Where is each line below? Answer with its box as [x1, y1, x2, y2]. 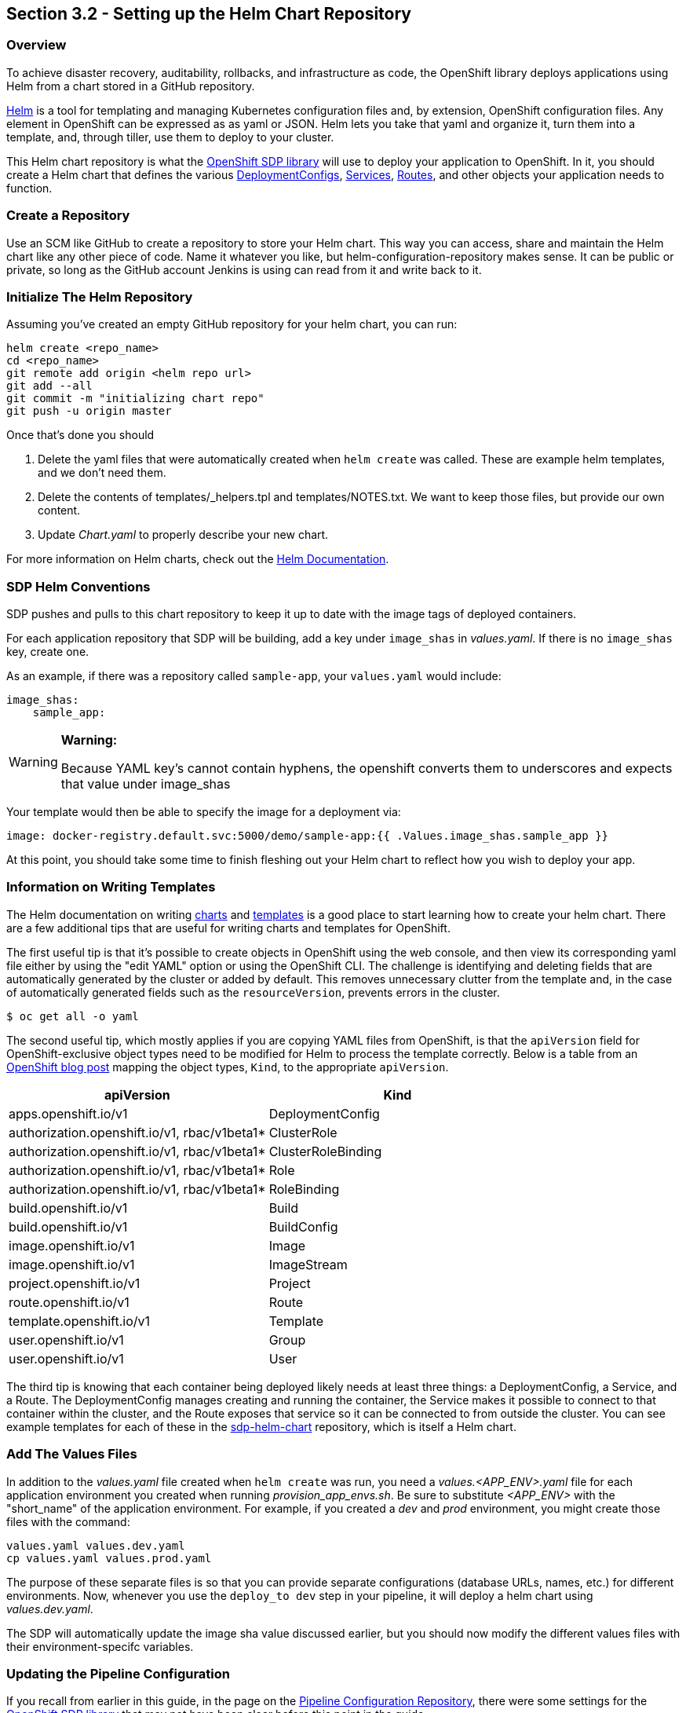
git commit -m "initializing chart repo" [6, 392, 265, 405]
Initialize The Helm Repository [6, 288, 193, 305]
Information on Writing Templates [6, 879, 216, 895]
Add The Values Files [6, 1446, 137, 1462]
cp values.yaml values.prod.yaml [6, 1551, 212, 1565]
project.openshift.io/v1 [9, 1275, 140, 1291]
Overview [6, 37, 67, 53]
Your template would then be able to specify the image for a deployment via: [6, 805, 401, 819]
